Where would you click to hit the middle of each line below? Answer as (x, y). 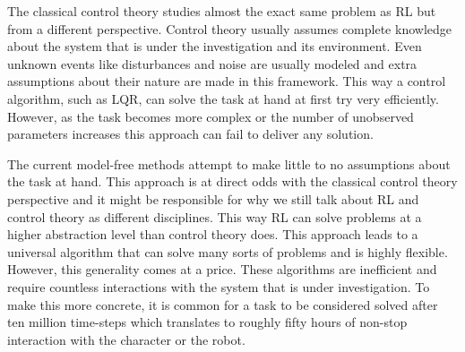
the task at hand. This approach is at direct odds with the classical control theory (232, 181)
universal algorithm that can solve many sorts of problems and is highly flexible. (228, 251)
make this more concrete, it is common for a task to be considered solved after (223, 304)
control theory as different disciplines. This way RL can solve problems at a (215, 216)
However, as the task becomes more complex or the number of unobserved (211, 116)
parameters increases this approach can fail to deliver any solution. (190, 134)
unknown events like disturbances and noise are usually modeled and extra (212, 63)
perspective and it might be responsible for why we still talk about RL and (213, 198)
